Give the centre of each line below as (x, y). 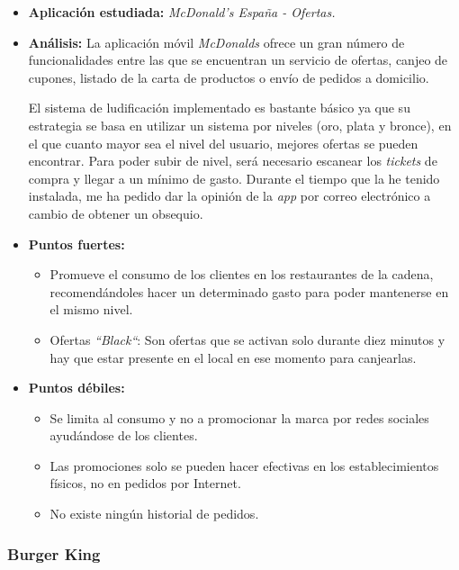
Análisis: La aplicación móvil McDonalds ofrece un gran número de (216, 42)
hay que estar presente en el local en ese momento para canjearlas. (233, 357)
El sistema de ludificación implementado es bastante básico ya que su (219, 108)
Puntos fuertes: (76, 244)
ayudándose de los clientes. (124, 435)
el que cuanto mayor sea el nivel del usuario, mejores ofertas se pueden (223, 143)
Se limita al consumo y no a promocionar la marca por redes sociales (239, 417)
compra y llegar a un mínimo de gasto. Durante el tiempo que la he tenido (234, 178)
